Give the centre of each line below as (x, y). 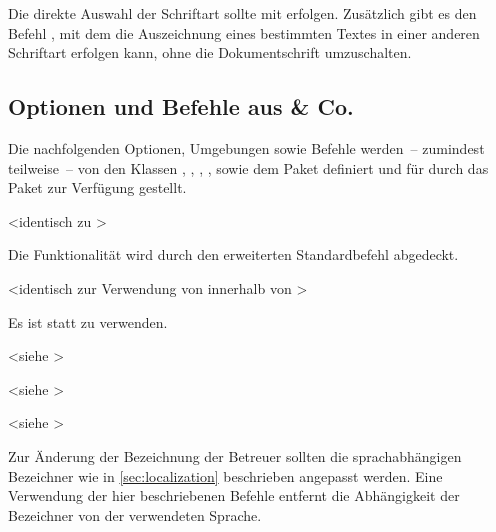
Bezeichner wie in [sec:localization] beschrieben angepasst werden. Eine (225, 475)
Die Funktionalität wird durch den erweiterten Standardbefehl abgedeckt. (233, 254)
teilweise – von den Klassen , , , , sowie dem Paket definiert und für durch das (248, 167)
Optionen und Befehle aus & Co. (181, 106)
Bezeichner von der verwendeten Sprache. (135, 514)
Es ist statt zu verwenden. (88, 321)
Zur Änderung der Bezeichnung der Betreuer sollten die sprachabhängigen (235, 455)
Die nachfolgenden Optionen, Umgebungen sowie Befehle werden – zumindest (246, 147)
